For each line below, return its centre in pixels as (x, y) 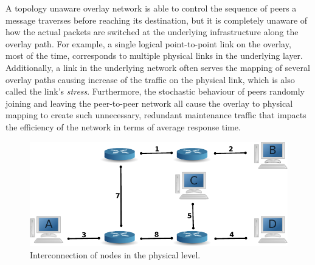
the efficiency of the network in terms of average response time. (123, 126)
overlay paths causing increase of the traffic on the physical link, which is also (150, 79)
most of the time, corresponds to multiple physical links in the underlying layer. (154, 55)
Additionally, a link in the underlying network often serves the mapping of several (158, 67)
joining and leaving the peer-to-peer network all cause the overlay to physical (149, 103)
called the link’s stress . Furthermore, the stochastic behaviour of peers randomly (155, 91)
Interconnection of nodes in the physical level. (115, 254)
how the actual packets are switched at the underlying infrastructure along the (152, 32)
